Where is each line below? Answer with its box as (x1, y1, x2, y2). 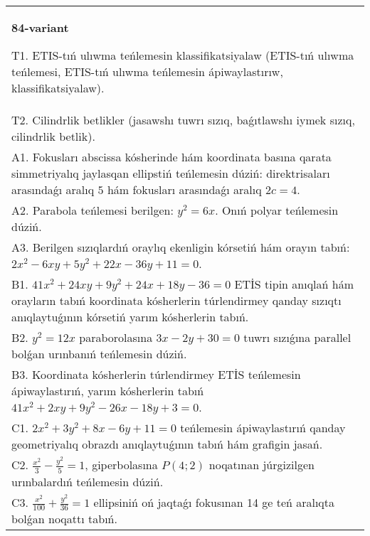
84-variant (11, 19, 69, 36)
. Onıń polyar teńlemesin (215, 202, 339, 218)
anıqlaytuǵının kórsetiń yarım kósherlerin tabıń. (11, 309, 249, 325)
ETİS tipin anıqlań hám (234, 276, 354, 292)
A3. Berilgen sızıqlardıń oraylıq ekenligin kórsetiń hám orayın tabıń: (11, 239, 350, 255)
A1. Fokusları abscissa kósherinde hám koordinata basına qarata (11, 149, 332, 165)
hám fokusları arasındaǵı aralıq (107, 181, 262, 198)
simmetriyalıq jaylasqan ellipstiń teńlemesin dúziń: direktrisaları (11, 165, 330, 181)
